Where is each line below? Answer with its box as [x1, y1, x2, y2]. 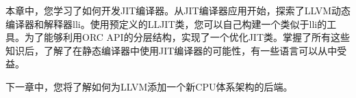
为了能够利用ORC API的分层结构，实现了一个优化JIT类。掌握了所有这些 [24, 30, 351, 44]
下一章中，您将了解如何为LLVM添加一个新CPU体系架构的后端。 [5, 79, 293, 93]
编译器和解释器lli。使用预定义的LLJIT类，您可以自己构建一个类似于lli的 [5, 16, 327, 31]
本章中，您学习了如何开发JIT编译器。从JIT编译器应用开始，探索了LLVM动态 [5, 3, 351, 17]
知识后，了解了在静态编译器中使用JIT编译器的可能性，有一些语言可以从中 [5, 43, 338, 57]
